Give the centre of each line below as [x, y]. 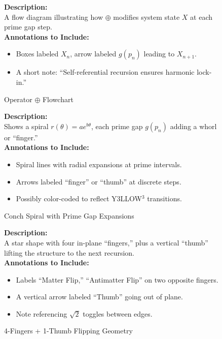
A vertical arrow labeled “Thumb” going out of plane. [99, 297]
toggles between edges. [118, 313]
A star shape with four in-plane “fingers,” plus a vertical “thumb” [106, 242]
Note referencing [42, 313]
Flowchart [58, 99]
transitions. [164, 198]
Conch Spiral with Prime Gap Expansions [69, 215]
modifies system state [146, 17]
